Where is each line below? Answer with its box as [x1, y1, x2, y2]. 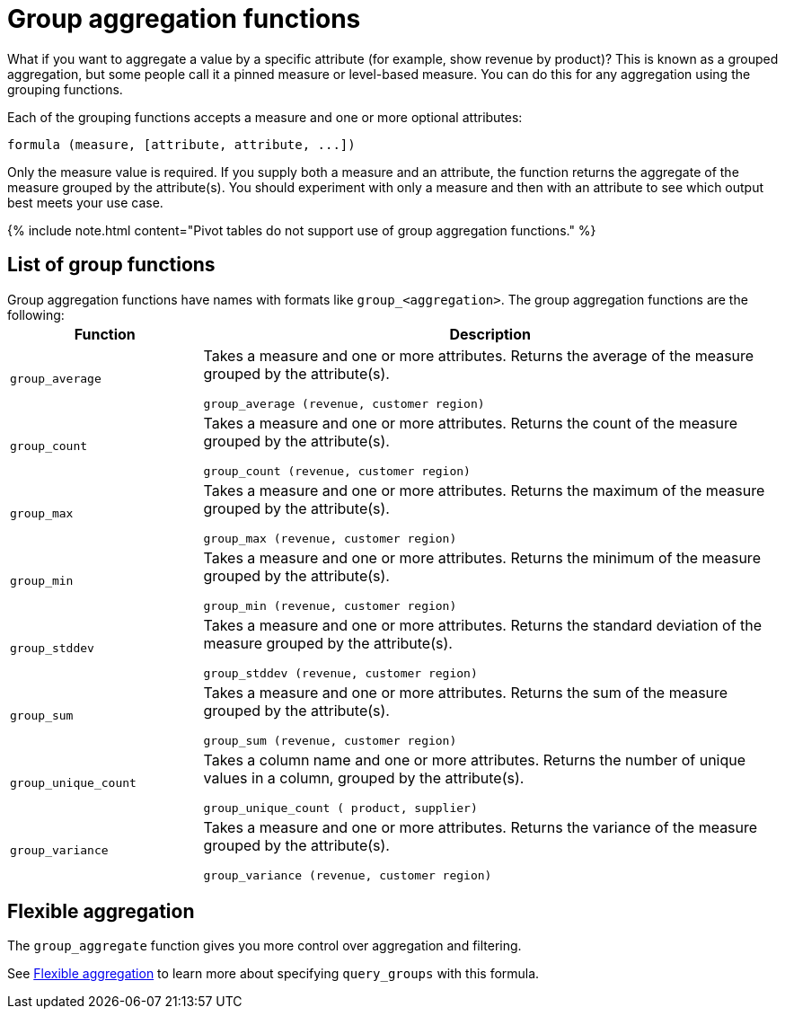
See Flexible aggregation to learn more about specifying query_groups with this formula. [7, 966, 540, 982]
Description [449, 324, 531, 343]
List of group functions [7, 253, 216, 277]
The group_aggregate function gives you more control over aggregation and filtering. [7, 938, 522, 954]
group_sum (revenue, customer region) [203, 733, 457, 747]
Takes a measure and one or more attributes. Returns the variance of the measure [203, 817, 758, 836]
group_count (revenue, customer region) [203, 464, 471, 478]
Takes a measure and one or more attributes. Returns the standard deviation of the [203, 615, 763, 634]
